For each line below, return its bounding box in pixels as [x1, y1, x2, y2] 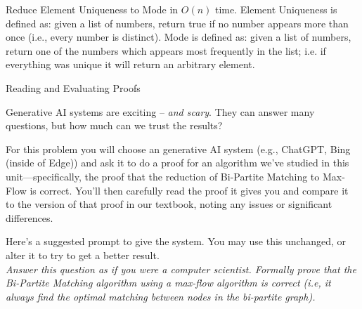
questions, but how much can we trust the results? [6, 118, 223, 133]
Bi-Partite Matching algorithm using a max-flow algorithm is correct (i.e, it [6, 275, 331, 290]
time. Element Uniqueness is [215, 2, 337, 16]
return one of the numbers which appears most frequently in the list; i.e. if [6, 43, 326, 58]
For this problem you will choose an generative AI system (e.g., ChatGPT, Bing [6, 141, 351, 156]
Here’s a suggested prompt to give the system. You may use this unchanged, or [6, 234, 346, 249]
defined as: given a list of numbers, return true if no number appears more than [6, 15, 349, 30]
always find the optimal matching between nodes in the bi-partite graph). [6, 289, 316, 303]
